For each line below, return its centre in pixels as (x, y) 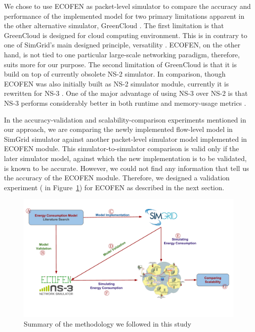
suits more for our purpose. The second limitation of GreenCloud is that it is (120, 64)
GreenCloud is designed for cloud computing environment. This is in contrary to (126, 35)
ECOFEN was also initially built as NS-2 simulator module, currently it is (116, 83)
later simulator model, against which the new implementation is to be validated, (126, 158)
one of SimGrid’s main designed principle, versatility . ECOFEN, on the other (122, 45)
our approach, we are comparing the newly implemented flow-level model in (118, 129)
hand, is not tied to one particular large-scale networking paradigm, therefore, (122, 54)
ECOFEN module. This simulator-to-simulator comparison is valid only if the (122, 148)
